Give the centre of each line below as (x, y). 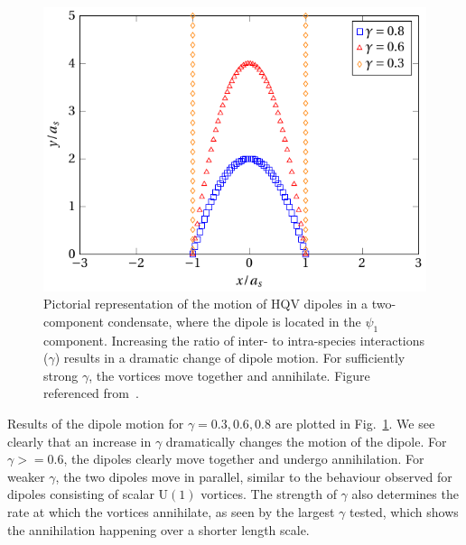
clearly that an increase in (79, 441)
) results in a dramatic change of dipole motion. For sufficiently (230, 358)
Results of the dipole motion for (96, 423)
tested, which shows (404, 511)
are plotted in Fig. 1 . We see (355, 423)
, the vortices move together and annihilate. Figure (229, 375)
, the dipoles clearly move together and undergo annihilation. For (244, 459)
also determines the (405, 494)
